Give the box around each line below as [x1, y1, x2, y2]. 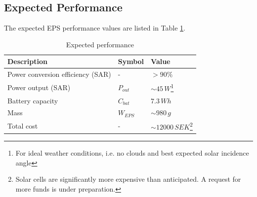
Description [7, 56, 48, 66]
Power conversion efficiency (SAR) [7, 69, 111, 79]
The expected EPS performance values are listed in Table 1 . [4, 23, 186, 33]
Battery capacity [7, 95, 58, 105]
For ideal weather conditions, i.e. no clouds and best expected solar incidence [15, 148, 249, 158]
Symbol [118, 56, 144, 66]
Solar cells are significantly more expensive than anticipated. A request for [15, 174, 241, 184]
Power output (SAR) [7, 82, 71, 92]
